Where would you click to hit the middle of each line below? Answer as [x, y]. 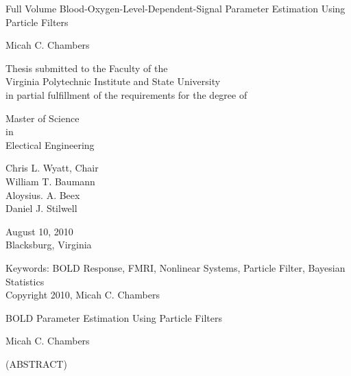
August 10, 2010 [39, 231]
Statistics [25, 281]
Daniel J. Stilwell [41, 208]
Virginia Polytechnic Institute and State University [113, 81]
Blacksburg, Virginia [49, 245]
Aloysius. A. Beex [43, 195]
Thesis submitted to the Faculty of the [87, 68]
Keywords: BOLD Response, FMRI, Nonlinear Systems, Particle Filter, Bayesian [175, 267]
